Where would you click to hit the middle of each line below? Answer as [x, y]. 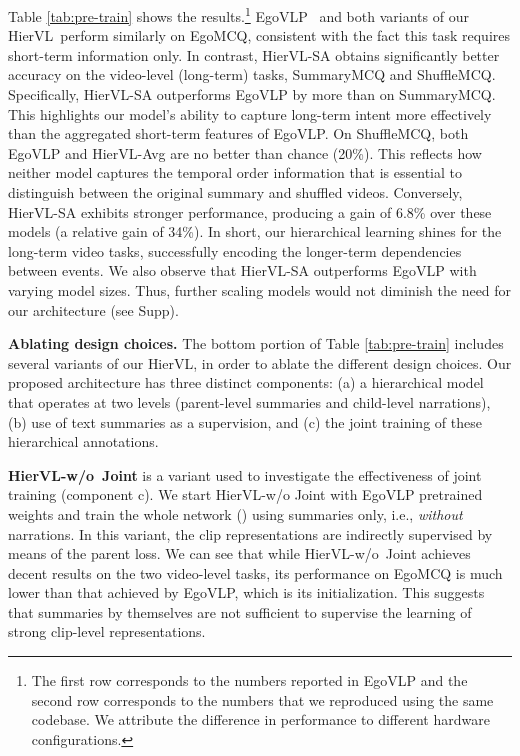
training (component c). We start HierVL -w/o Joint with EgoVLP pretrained [245, 494]
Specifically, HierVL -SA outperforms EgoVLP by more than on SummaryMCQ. [252, 94]
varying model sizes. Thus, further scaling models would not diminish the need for [260, 289]
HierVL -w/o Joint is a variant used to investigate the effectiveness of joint [245, 474]
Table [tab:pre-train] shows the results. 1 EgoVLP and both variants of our [238, 14]
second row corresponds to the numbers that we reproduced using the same [262, 699]
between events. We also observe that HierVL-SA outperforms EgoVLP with [242, 270]
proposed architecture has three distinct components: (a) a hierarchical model [246, 382]
